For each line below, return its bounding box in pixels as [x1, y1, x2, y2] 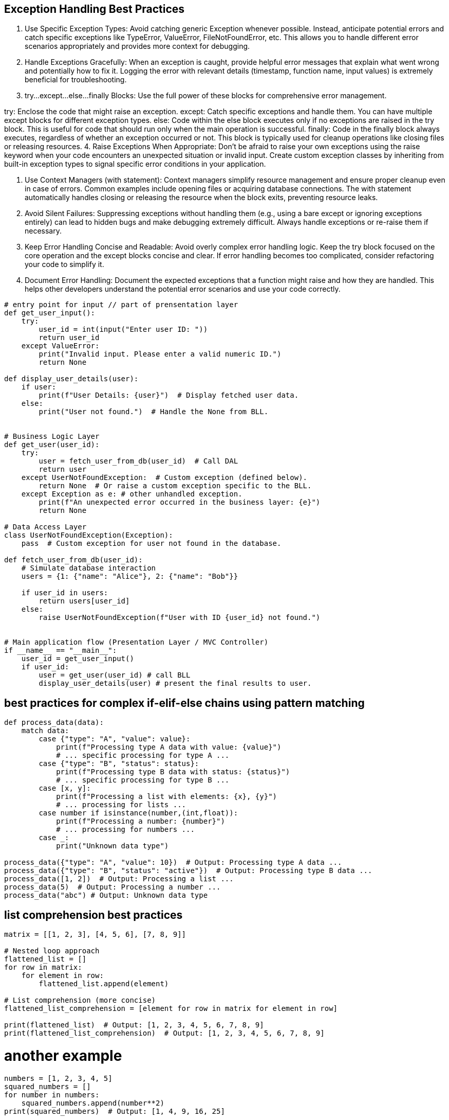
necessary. [25, 226, 62, 236]
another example [4, 1046, 122, 1064]
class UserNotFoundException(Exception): [4, 531, 173, 540]
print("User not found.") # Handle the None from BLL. [39, 407, 269, 416]
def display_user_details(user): [4, 375, 139, 383]
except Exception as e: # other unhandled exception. [21, 490, 242, 499]
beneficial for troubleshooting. [25, 75, 127, 84]
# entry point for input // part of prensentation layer [4, 300, 238, 309]
